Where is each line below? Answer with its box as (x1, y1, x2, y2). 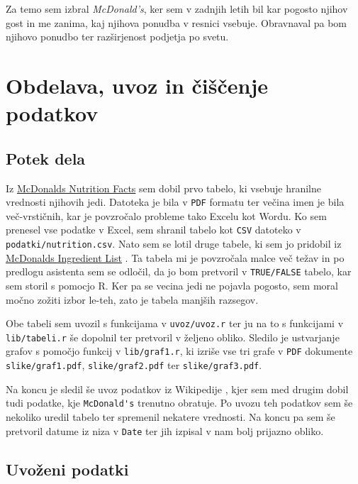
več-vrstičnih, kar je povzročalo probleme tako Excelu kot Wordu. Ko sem (6, 208, 327, 223)
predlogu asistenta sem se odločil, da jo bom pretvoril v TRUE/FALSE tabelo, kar (6, 264, 352, 279)
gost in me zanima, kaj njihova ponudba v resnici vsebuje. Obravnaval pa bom (6, 15, 347, 30)
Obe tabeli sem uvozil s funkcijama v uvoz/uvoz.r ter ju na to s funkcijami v (6, 316, 344, 331)
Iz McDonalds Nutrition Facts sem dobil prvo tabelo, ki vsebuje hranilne (6, 180, 321, 195)
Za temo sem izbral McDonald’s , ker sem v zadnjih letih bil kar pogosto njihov (6, 1, 348, 16)
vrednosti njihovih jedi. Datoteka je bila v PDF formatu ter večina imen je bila (6, 194, 345, 209)
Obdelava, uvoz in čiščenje (6, 70, 268, 99)
